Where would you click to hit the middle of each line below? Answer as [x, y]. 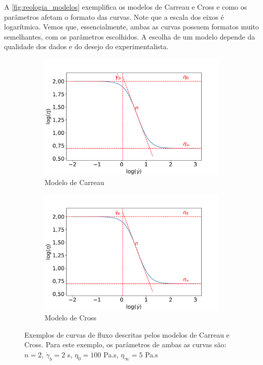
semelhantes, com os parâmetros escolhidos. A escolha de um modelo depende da [130, 36]
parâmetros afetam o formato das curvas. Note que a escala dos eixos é [114, 16]
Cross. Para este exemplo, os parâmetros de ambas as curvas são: [125, 344]
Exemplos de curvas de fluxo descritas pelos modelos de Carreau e [127, 334]
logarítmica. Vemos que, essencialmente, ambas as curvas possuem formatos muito [131, 27]
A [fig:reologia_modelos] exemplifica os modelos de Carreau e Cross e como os [126, 7]
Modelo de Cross [71, 317]
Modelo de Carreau [74, 182]
